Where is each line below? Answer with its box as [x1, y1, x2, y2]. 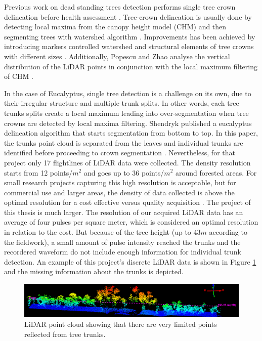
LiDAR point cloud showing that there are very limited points [24, 319, 217, 329]
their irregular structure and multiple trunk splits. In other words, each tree [4, 98, 239, 108]
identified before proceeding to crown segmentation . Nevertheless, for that [4, 147, 235, 158]
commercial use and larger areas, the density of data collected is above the [4, 187, 235, 197]
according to [209, 227, 247, 237]
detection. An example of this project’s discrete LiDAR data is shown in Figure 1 [4, 256, 256, 267]
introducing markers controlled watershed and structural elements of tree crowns [4, 41, 254, 52]
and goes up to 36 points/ [83, 167, 164, 178]
